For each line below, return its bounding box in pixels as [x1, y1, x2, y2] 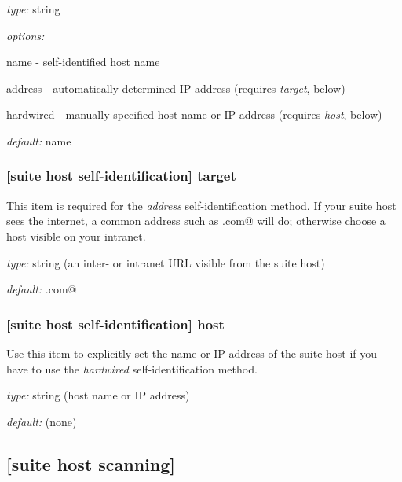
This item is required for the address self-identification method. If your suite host [6, 197, 397, 213]
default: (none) [6, 413, 77, 429]
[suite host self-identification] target [6, 166, 236, 186]
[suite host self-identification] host [6, 314, 225, 333]
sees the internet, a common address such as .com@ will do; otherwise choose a [6, 212, 386, 229]
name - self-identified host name [6, 53, 160, 70]
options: [6, 27, 45, 43]
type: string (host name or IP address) [6, 387, 190, 403]
